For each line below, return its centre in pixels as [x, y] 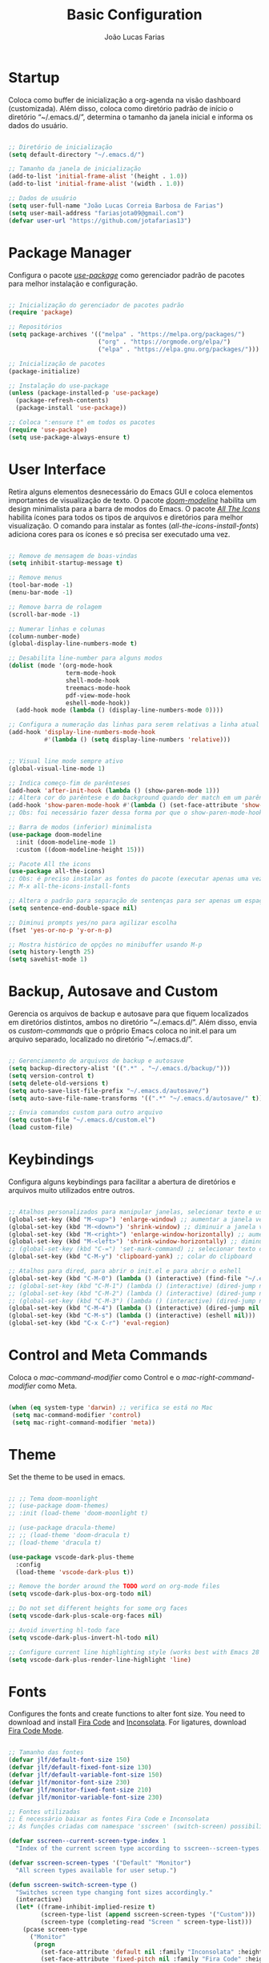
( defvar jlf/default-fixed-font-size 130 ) [80, 1768]
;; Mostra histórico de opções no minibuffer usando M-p [105, 945]
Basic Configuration [134, 15]
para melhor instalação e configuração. [73, 283]
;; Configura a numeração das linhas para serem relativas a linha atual [134, 725]
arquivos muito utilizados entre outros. [72, 1190]
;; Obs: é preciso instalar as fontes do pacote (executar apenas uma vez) [137, 879]
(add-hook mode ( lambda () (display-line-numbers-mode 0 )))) [120, 710]
